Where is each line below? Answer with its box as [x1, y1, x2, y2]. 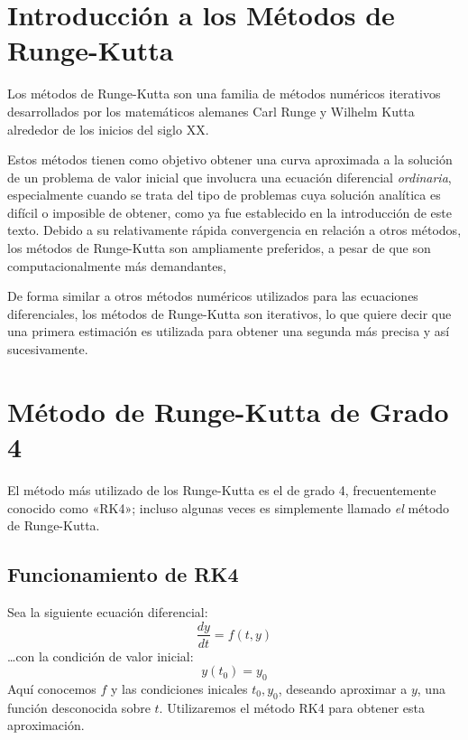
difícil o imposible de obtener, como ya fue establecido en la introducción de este [7, 202, 453, 221]
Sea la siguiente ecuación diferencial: [7, 602, 208, 621]
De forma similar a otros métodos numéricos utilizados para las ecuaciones [7, 286, 418, 305]
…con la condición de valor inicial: [7, 646, 194, 665]
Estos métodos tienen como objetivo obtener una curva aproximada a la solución [7, 150, 453, 169]
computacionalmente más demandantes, [7, 256, 226, 275]
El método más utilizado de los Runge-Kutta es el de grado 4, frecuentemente [7, 480, 436, 499]
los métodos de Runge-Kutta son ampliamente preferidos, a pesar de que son [7, 239, 431, 258]
